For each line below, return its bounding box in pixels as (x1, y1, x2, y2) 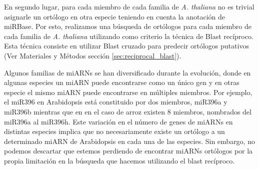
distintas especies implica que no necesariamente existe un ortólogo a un (4, 126, 225, 136)
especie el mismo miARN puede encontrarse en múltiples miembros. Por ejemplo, (4, 86, 252, 97)
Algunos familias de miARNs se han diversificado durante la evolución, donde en (4, 67, 251, 77)
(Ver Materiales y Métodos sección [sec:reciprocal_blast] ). (4, 50, 181, 60)
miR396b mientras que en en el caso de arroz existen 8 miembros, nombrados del (4, 106, 251, 116)
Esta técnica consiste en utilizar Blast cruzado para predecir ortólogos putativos (4, 40, 249, 51)
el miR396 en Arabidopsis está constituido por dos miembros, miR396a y (4, 96, 227, 107)
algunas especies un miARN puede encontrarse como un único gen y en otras (4, 77, 239, 87)
